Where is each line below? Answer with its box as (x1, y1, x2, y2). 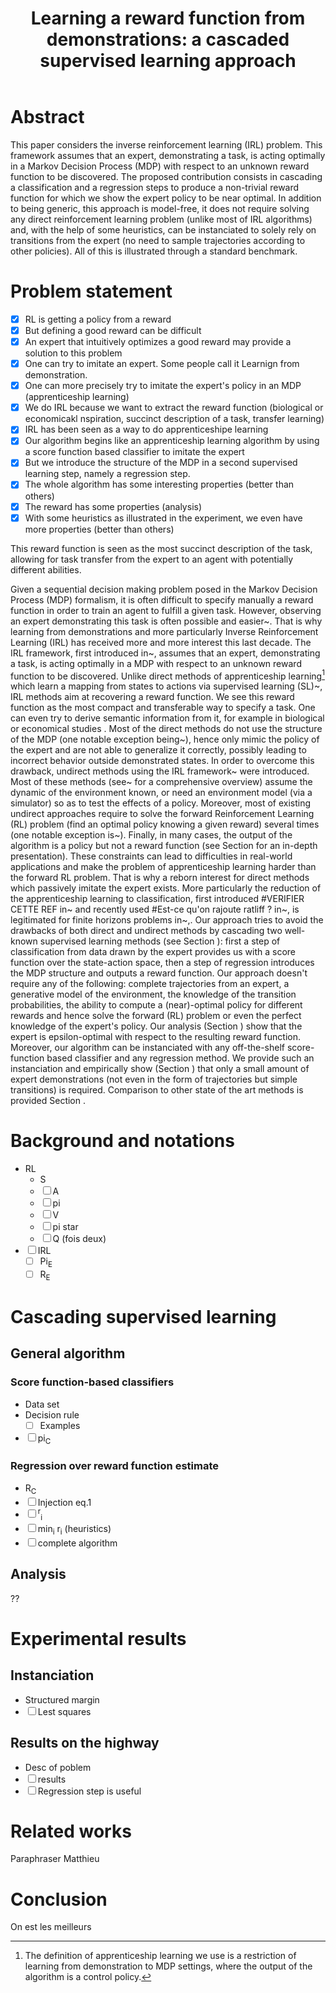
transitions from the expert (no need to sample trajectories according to (10, 234, 306, 246)
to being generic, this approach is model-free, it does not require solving (10, 202, 310, 214)
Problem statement (10, 280, 173, 303)
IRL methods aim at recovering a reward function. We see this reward (10, 691, 295, 703)
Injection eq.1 (37, 1496, 92, 1508)
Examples (39, 1419, 81, 1431)
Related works (10, 1820, 132, 1842)
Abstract (10, 106, 85, 129)
